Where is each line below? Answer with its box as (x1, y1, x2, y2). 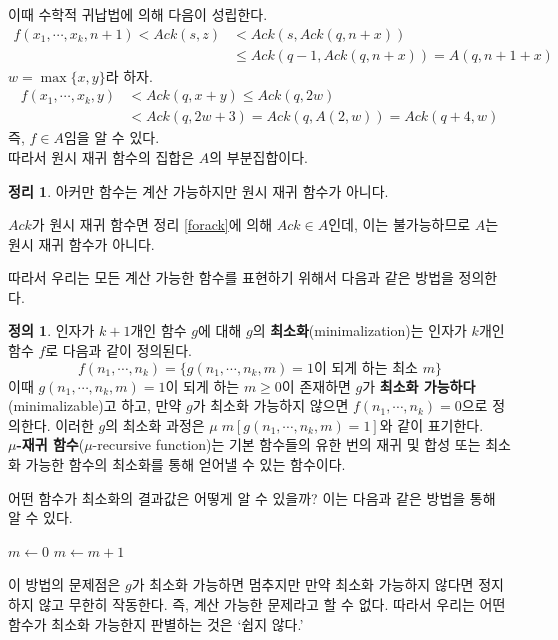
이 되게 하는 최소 (313, 361, 418, 376)
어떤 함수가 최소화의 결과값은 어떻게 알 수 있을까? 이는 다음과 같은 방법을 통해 (8, 487, 496, 508)
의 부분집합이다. (209, 146, 308, 167)
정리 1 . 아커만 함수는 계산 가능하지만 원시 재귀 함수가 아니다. (8, 180, 389, 201)
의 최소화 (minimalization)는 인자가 (252, 320, 467, 341)
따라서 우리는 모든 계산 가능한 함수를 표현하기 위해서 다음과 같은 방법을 (8, 267, 454, 288)
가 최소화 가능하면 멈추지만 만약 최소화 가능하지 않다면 (131, 574, 474, 595)
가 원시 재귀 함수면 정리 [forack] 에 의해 (31, 214, 273, 235)
